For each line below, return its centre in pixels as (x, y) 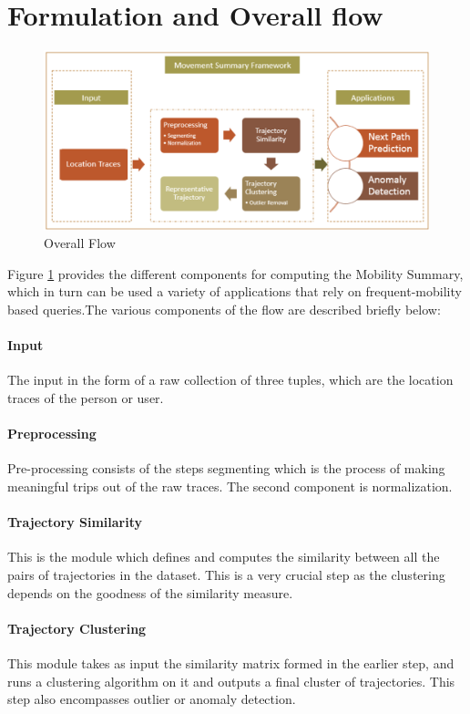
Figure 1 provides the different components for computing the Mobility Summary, (235, 273)
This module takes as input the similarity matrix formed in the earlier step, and (231, 662)
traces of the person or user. (86, 397)
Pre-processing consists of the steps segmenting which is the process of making (226, 468)
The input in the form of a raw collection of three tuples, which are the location (230, 380)
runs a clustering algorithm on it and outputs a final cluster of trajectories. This (231, 681)
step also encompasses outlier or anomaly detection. (152, 699)
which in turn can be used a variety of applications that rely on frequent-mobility (235, 291)
